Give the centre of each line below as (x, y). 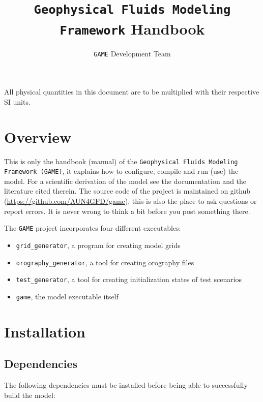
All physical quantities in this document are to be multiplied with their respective (132, 92)
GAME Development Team (132, 53)
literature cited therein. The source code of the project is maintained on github (127, 191)
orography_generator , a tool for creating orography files (105, 262)
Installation (45, 331)
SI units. (17, 101)
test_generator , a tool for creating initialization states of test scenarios (129, 279)
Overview (38, 136)
